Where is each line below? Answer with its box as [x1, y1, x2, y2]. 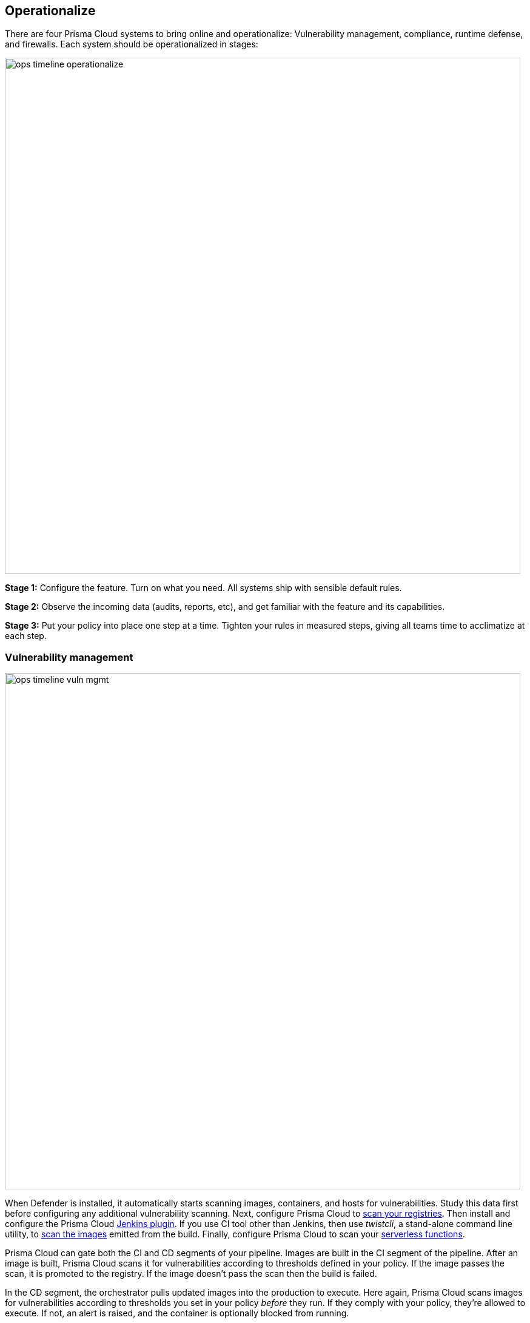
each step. [5, 631, 47, 641]
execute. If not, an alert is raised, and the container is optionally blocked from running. [5, 1308, 349, 1319]
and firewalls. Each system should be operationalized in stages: [5, 39, 258, 50]
